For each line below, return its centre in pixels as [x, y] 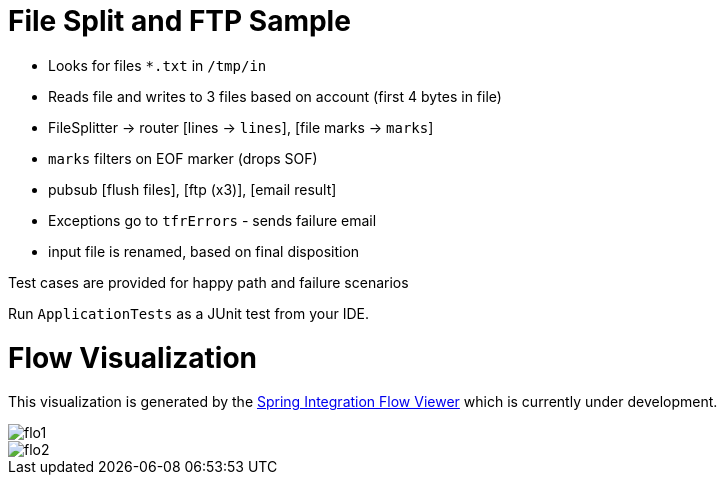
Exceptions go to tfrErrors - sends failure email [212, 220]
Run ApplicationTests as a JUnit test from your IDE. [188, 313]
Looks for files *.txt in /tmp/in [157, 65]
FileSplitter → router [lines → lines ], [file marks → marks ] [241, 127]
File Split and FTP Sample [179, 21]
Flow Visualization [133, 357]
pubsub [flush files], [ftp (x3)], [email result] [192, 189]
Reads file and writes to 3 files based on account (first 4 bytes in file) [275, 96]
